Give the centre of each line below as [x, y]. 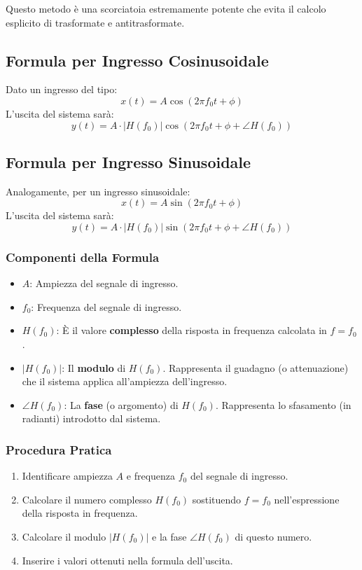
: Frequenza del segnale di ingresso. [106, 306]
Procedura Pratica [59, 449]
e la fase [169, 536]
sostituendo [217, 499]
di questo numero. [273, 536]
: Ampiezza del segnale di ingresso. [104, 283]
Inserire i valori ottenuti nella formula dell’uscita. [127, 560]
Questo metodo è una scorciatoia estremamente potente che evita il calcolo [166, 8]
